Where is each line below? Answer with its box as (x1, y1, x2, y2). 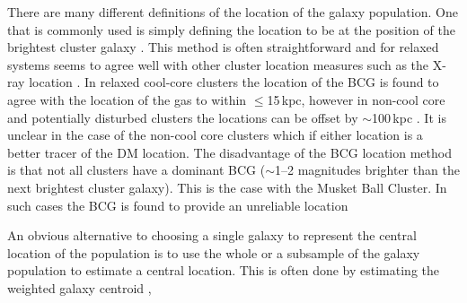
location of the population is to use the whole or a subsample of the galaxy (7, 243, 420, 262)
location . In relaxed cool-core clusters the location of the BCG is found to (29, 73, 439, 91)
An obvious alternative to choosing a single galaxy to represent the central (7, 226, 417, 245)
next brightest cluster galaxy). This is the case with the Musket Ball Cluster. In (7, 177, 447, 196)
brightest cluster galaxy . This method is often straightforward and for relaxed (7, 38, 439, 56)
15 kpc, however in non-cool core (267, 90, 445, 108)
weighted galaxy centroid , (7, 278, 152, 297)
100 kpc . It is (372, 108, 446, 126)
